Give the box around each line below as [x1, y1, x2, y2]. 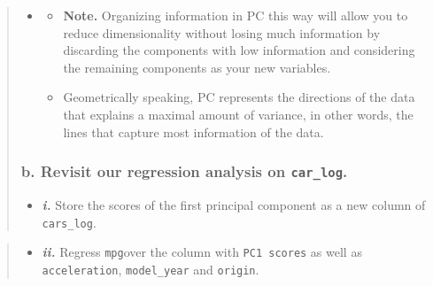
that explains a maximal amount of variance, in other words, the [63, 104, 414, 123]
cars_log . [42, 213, 97, 231]
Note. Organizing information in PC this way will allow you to [63, 6, 408, 24]
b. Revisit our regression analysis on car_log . [20, 160, 348, 182]
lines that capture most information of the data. [63, 122, 324, 141]
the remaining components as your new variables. [63, 58, 331, 76]
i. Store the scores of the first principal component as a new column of [42, 195, 426, 213]
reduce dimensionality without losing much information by [63, 23, 381, 42]
